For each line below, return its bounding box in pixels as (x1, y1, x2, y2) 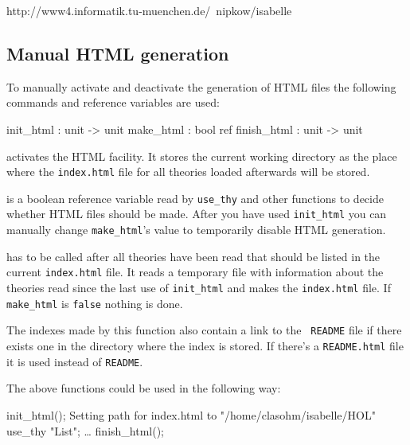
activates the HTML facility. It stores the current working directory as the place (6, 147, 397, 164)
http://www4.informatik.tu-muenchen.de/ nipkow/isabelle (6, 2, 292, 18)
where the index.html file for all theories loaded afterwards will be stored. (6, 163, 370, 180)
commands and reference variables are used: (6, 94, 220, 111)
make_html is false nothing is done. (6, 295, 183, 311)
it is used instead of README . (6, 353, 143, 369)
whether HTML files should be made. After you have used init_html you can (6, 205, 387, 222)
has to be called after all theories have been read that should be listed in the (6, 248, 381, 264)
